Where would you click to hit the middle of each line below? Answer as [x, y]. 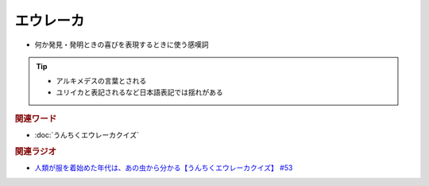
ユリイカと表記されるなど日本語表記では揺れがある [139, 92]
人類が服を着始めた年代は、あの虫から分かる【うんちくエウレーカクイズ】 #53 [164, 168]
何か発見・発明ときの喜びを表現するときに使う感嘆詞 [122, 45]
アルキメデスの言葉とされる [101, 81]
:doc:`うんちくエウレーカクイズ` [87, 135]
